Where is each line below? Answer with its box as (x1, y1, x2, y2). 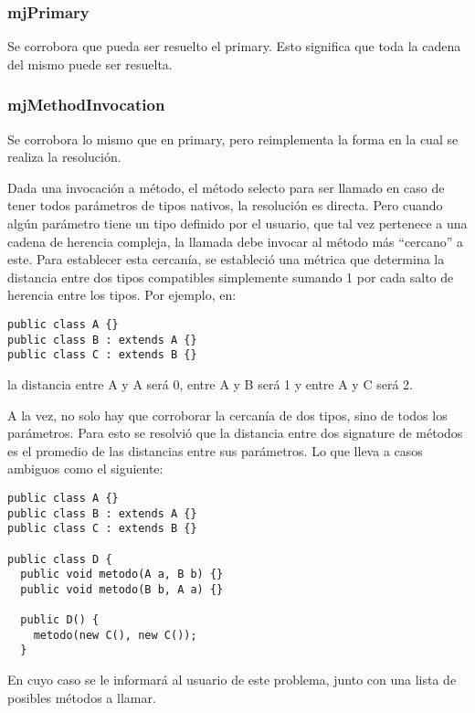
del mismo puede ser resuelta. (7, 54, 173, 73)
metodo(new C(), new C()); (33, 628, 197, 642)
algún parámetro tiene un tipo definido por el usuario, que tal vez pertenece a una (7, 214, 468, 232)
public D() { (20, 613, 100, 627)
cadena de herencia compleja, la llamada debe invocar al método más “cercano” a (7, 231, 464, 250)
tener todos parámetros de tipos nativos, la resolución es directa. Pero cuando (7, 196, 443, 215)
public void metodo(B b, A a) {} (20, 582, 224, 596)
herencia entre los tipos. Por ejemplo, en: (7, 285, 237, 304)
